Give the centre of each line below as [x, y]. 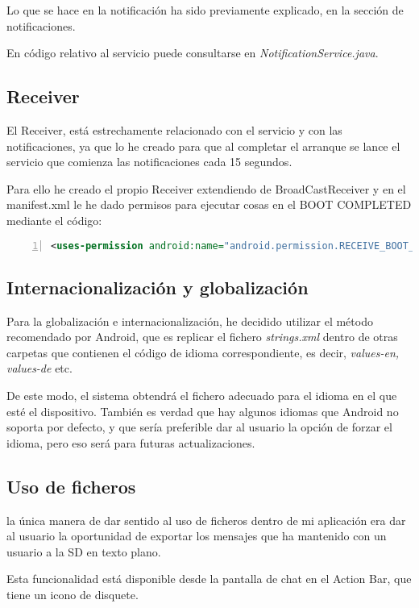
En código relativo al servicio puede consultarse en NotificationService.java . [193, 53]
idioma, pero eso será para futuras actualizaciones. [131, 442]
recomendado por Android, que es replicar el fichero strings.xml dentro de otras [202, 337]
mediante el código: [54, 220]
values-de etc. [39, 368]
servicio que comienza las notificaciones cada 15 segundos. [149, 162]
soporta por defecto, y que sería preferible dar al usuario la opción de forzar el [199, 427]
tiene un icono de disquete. [73, 594]
